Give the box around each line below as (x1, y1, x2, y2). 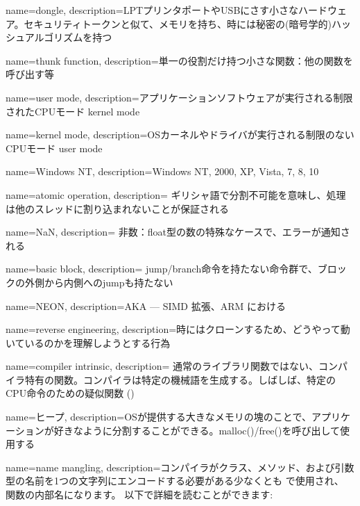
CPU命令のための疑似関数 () (6, 386, 135, 400)
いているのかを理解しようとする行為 (6, 335, 171, 350)
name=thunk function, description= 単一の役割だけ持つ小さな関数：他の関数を (6, 53, 353, 67)
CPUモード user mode (6, 140, 103, 155)
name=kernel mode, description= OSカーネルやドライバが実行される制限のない (6, 127, 354, 142)
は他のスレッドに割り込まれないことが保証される (6, 201, 229, 215)
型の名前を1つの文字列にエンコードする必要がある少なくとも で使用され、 (6, 473, 344, 488)
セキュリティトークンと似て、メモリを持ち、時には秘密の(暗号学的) (24, 16, 332, 31)
